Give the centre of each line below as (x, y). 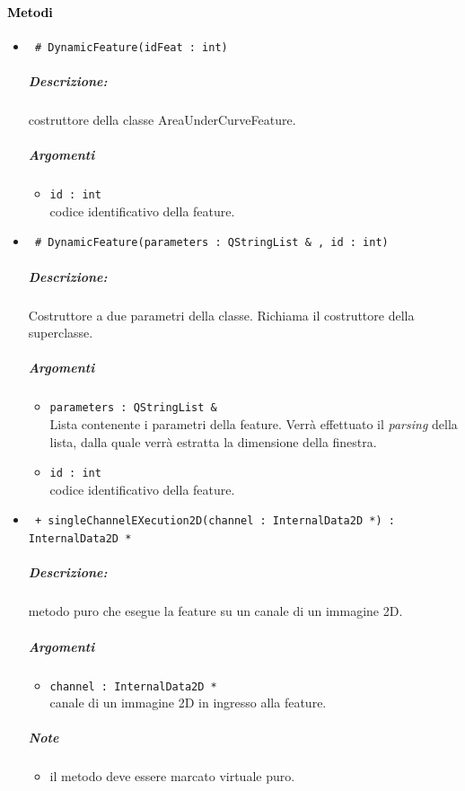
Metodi (30, 11)
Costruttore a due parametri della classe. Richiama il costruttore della (221, 315)
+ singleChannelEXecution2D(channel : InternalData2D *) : (215, 521)
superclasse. (61, 333)
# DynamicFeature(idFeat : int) (131, 47)
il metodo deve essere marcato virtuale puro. (172, 776)
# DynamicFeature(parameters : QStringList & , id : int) (211, 243)
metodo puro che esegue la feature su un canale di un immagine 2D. (215, 611)
